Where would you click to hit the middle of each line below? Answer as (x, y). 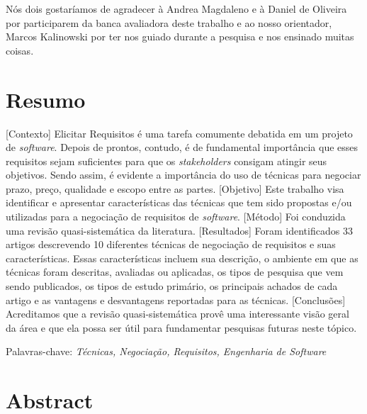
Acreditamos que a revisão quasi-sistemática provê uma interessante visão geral (177, 314)
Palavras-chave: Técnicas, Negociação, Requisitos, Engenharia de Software (166, 351)
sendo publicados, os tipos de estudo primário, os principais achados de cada (172, 286)
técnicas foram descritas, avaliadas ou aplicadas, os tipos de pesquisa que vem (175, 272)
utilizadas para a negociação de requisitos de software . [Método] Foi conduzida (176, 217)
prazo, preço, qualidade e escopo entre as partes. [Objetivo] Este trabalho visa (175, 188)
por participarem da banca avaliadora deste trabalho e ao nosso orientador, (169, 22)
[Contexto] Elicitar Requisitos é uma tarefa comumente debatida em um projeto (179, 133)
